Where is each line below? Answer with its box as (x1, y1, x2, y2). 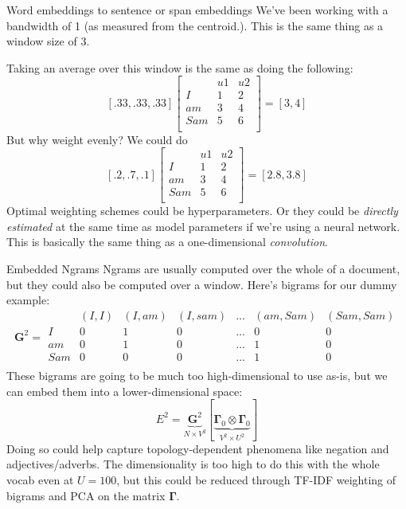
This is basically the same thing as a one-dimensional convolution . (6, 233, 328, 250)
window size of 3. (6, 33, 90, 49)
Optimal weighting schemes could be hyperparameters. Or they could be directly (6, 202, 398, 219)
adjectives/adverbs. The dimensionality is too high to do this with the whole (6, 456, 380, 472)
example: (6, 292, 50, 308)
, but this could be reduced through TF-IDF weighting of (116, 471, 396, 487)
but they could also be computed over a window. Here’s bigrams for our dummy (6, 276, 397, 292)
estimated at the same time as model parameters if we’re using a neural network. (6, 217, 400, 234)
